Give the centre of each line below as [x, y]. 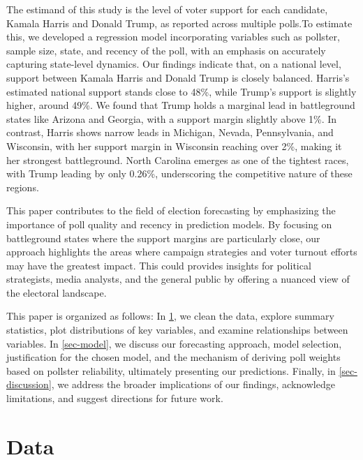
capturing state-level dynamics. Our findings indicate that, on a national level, [174, 64]
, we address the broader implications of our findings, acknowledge [193, 384]
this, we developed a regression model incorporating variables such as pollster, [173, 37]
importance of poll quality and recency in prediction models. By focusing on [169, 224]
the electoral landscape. [57, 292]
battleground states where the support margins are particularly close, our [163, 238]
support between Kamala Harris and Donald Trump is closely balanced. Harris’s [178, 77]
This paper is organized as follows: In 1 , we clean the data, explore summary [170, 316]
